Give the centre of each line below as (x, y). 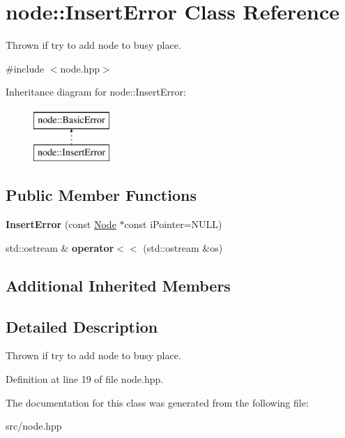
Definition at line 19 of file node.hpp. (85, 379)
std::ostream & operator (60, 247)
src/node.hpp (34, 426)
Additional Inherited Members (118, 285)
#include (25, 68)
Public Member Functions (101, 195)
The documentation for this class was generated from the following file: (157, 402)
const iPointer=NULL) (173, 224)
